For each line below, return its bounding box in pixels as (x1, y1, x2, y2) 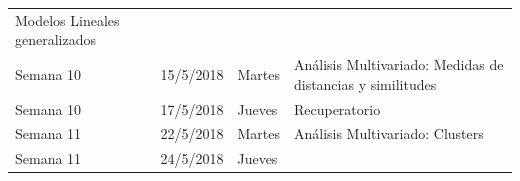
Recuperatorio (293, 98, 381, 119)
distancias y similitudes (293, 73, 437, 94)
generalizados (15, 29, 97, 50)
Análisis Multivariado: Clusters (293, 123, 484, 144)
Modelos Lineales (15, 9, 120, 30)
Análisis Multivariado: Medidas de (293, 54, 504, 75)
